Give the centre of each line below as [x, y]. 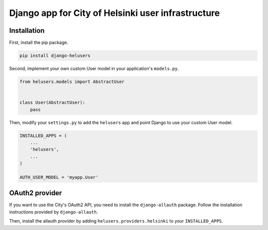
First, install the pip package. [39, 43]
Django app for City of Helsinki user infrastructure [115, 13]
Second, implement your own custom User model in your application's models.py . [94, 69]
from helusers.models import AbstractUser [72, 82]
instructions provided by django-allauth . [54, 212]
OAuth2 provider [35, 193]
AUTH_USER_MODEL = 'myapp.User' [59, 177]
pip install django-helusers [55, 56]
